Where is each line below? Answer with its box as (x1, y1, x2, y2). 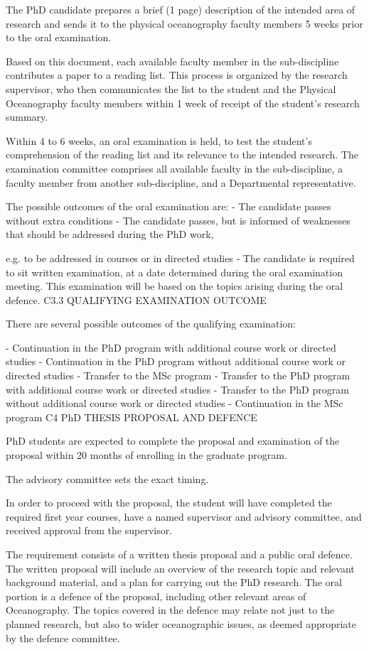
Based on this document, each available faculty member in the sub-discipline (6, 53, 339, 68)
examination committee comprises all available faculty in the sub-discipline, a (6, 161, 343, 175)
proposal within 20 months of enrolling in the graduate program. (6, 448, 287, 462)
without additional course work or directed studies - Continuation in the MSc (6, 396, 343, 411)
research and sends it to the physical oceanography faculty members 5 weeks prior (6, 16, 363, 31)
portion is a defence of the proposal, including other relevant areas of (6, 588, 306, 603)
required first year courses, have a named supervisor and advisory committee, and (6, 509, 362, 524)
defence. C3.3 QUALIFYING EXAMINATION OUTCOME (6, 292, 267, 307)
